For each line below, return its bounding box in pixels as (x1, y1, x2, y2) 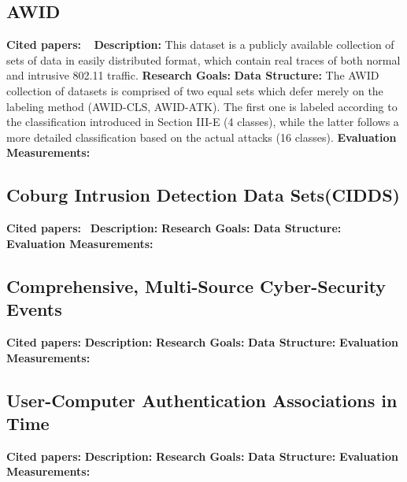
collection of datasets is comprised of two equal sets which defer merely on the (6, 82, 383, 98)
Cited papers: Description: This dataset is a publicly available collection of (6, 36, 394, 53)
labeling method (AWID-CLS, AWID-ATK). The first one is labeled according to (6, 98, 398, 114)
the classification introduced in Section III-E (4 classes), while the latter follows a (6, 113, 399, 130)
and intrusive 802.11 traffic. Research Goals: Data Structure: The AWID (6, 67, 379, 83)
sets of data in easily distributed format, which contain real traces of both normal (6, 51, 401, 68)
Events (6, 297, 62, 321)
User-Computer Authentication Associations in (6, 387, 398, 412)
